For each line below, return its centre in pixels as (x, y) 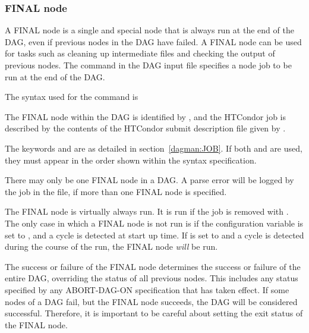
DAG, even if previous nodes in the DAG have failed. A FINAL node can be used (153, 41)
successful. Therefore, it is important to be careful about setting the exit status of (154, 313)
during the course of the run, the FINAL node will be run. (111, 246)
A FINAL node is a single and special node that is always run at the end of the (149, 30)
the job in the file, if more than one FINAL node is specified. (116, 191)
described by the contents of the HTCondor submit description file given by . (145, 128)
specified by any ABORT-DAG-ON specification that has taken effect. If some (147, 289)
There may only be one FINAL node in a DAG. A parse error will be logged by (149, 180)
